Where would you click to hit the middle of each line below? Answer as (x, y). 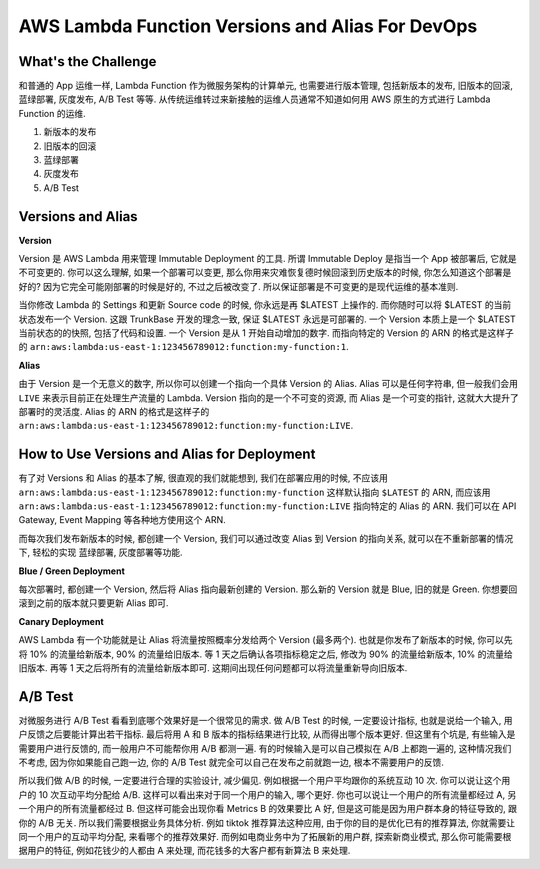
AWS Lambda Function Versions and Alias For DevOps (248, 26)
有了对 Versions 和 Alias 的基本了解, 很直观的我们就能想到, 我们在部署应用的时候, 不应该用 (203, 478)
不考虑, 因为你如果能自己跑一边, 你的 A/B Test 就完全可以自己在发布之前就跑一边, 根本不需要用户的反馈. (231, 762)
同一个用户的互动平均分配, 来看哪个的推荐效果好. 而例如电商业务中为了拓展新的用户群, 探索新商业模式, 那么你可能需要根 (265, 837)
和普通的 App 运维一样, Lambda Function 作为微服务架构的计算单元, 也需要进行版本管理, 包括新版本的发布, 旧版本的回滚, (266, 86)
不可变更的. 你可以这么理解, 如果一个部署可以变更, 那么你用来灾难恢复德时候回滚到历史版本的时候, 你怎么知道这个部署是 (265, 272)
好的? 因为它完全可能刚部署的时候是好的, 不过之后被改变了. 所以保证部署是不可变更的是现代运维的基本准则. (238, 286)
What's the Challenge (87, 61)
